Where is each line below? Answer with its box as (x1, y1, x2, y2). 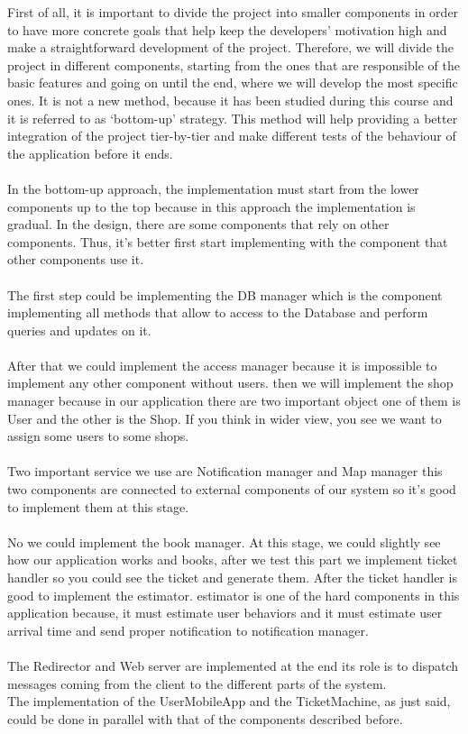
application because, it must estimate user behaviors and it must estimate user (7, 603, 443, 622)
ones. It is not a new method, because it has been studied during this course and (7, 90, 454, 109)
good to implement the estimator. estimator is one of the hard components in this (7, 585, 460, 604)
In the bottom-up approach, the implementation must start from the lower (7, 179, 419, 197)
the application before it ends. (7, 143, 173, 162)
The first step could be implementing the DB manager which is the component (7, 285, 443, 304)
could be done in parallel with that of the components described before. (7, 709, 403, 728)
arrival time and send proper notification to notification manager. (7, 620, 369, 639)
